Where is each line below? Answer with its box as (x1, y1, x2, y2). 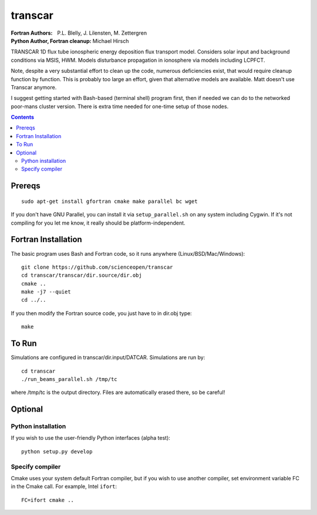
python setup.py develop (21, 448, 93, 455)
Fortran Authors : (11, 29, 53, 36)
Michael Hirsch (92, 37, 129, 44)
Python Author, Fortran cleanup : (11, 37, 92, 44)
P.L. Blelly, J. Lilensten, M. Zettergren (57, 29, 147, 36)
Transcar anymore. (11, 83, 57, 91)
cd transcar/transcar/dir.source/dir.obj (21, 272, 142, 279)
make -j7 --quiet (21, 289, 71, 295)
